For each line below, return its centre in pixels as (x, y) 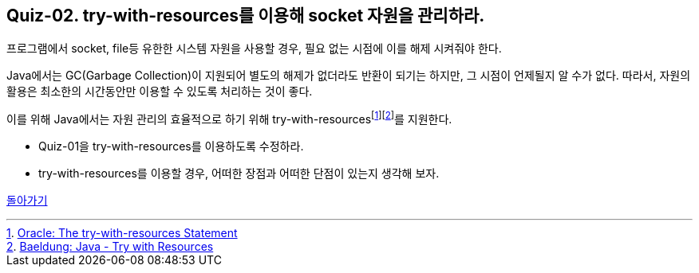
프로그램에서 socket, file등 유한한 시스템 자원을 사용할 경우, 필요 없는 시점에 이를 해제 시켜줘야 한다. (254, 49)
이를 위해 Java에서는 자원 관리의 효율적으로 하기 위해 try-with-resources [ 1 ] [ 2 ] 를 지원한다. (229, 118)
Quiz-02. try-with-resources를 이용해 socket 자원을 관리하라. (246, 16)
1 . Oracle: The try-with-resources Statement (122, 233)
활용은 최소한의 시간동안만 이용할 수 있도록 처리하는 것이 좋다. (160, 92)
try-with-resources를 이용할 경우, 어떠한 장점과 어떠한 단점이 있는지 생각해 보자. (239, 174)
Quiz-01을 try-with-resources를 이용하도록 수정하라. (171, 146)
